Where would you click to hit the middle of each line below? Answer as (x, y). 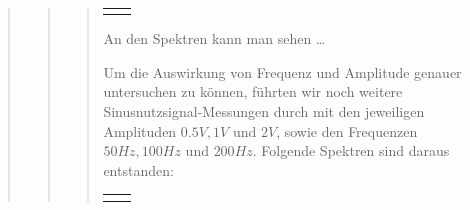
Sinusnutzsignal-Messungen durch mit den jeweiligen (264, 111)
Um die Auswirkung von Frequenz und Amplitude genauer (282, 71)
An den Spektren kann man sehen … (214, 38)
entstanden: (138, 169)
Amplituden (140, 130)
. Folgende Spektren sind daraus (351, 150)
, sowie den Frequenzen (347, 130)
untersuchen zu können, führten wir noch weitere (253, 91)
